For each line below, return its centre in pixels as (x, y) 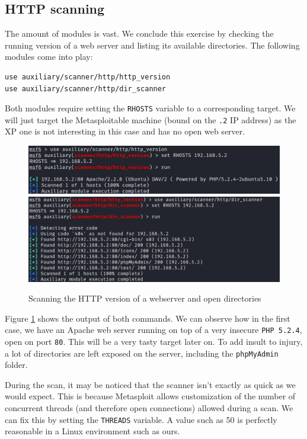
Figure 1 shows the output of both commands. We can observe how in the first (148, 318)
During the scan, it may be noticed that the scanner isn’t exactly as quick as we (150, 384)
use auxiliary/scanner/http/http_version (88, 77)
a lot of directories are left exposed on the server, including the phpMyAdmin (142, 353)
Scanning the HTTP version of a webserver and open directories (145, 298)
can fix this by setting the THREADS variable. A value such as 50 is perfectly (141, 419)
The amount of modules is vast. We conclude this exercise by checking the (139, 33)
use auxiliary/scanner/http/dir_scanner (86, 89)
